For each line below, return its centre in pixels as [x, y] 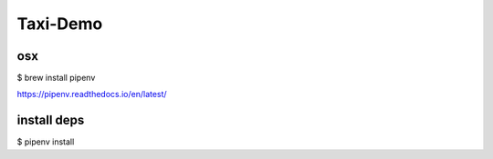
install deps [51, 120]
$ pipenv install [46, 142]
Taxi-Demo [60, 24]
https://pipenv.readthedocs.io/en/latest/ [92, 94]
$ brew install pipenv [56, 78]
